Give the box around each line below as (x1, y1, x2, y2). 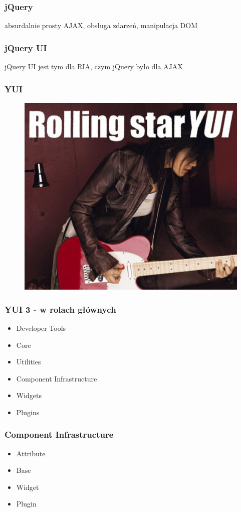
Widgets (16, 390, 42, 401)
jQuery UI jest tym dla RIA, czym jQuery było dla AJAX (5, 61, 183, 72)
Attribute (16, 448, 46, 458)
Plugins (16, 407, 40, 417)
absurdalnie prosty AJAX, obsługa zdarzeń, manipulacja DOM (5, 20, 198, 31)
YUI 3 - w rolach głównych (5, 303, 116, 315)
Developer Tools (16, 322, 66, 333)
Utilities (16, 356, 41, 367)
